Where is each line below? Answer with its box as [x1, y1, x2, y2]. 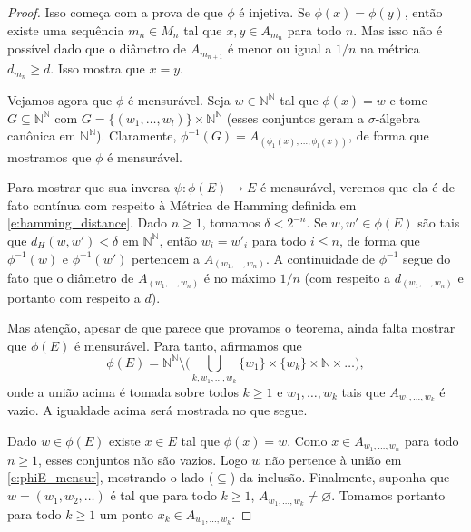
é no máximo [203, 268, 276, 287]
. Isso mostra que [50, 59, 145, 78]
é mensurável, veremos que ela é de [260, 178, 456, 197]
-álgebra [375, 108, 420, 127]
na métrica [360, 39, 420, 58]
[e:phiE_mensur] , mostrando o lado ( [7, 468, 214, 487]
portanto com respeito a [7, 287, 141, 306]
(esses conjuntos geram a [226, 108, 365, 127]
